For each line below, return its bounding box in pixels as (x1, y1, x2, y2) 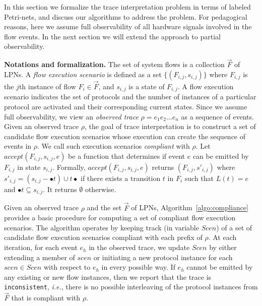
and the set (87, 202, 122, 213)
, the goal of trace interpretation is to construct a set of (84, 121, 256, 132)
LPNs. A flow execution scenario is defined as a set (4, 69, 162, 79)
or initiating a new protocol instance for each (93, 252, 233, 262)
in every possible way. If (101, 262, 175, 272)
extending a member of (4, 252, 75, 262)
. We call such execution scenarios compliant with (37, 141, 190, 151)
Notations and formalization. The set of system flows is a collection (4, 59, 225, 70)
